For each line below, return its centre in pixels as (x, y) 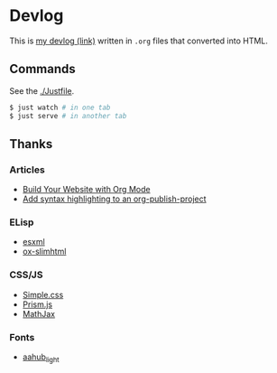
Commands (43, 69)
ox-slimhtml (44, 252)
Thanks (31, 144)
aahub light (41, 358)
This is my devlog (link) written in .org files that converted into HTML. (139, 41)
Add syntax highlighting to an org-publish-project (114, 199)
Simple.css (43, 294)
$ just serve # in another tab (68, 116)
